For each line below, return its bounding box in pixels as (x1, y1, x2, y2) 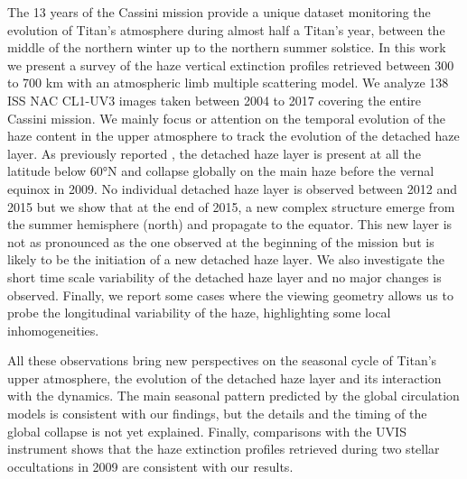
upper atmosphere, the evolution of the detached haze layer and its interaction (7, 368, 442, 387)
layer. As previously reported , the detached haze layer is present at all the (7, 143, 421, 162)
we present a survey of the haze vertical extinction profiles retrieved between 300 (7, 55, 454, 74)
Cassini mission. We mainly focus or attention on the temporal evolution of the (7, 108, 446, 127)
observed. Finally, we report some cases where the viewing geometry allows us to (7, 285, 453, 304)
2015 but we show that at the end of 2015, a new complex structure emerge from (7, 197, 455, 216)
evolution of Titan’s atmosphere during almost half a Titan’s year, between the (7, 20, 445, 39)
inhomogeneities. (7, 320, 99, 339)
